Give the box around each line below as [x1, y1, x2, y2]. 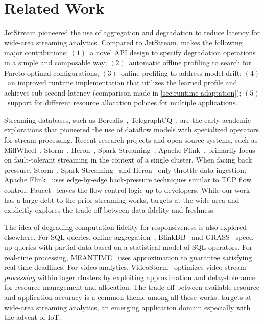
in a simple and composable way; [4, 57, 107, 67]
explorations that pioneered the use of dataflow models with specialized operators [4, 124, 259, 135]
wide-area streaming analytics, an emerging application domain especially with [4, 302, 251, 312]
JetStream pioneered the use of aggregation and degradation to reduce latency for [4, 27, 260, 38]
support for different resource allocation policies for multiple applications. [7, 97, 238, 108]
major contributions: [4, 47, 68, 58]
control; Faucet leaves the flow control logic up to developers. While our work [4, 184, 250, 195]
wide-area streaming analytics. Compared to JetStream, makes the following [4, 37, 243, 48]
